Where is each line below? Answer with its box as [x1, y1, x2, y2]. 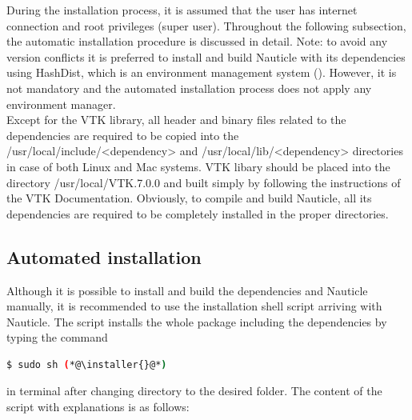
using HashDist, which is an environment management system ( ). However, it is [6, 64, 397, 81]
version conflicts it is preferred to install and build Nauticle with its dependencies [6, 48, 406, 65]
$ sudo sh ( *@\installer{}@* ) [6, 358, 167, 370]
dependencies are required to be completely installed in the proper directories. [6, 205, 389, 222]
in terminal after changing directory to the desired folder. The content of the [6, 382, 382, 399]
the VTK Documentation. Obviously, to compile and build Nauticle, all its [6, 190, 372, 206]
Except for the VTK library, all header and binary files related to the [6, 111, 346, 128]
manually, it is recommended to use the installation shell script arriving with [6, 298, 382, 314]
